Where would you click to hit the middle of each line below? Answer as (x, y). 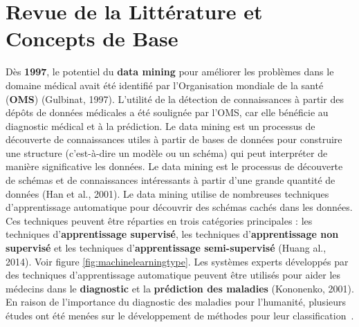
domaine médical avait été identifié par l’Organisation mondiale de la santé (165, 85)
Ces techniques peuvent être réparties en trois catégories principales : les (159, 220)
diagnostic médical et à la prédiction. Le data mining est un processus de (160, 125)
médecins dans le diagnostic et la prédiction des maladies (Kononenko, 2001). (180, 288)
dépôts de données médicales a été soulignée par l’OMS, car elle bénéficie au (167, 112)
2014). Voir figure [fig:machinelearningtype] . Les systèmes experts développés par (177, 261)
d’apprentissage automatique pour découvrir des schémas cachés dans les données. (179, 207)
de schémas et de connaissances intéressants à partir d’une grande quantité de (171, 180)
